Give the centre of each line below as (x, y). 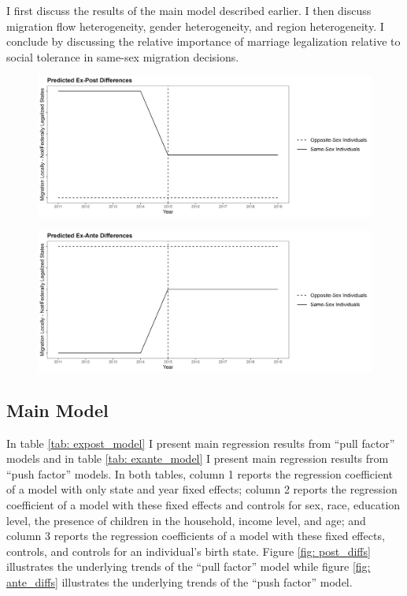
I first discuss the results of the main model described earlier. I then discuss (189, 10)
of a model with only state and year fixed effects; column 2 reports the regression (202, 489)
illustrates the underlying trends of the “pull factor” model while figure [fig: (189, 566)
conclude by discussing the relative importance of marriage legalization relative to (203, 41)
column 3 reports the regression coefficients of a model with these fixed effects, (196, 536)
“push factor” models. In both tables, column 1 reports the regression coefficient (200, 473)
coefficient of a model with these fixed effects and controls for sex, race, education (203, 505)
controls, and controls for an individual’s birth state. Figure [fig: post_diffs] (189, 551)
